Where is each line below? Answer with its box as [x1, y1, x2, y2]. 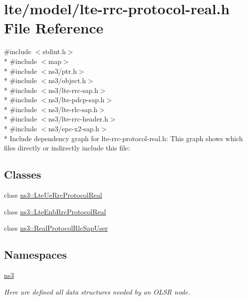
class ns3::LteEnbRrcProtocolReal [4, 206, 106, 216]
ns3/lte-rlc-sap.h [48, 104, 97, 114]
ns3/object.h [48, 75, 86, 86]
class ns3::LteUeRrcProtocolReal [4, 190, 102, 200]
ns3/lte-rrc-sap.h [48, 85, 98, 95]
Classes [4, 167, 41, 182]
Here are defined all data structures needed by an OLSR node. [4, 286, 190, 297]
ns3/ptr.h [48, 65, 77, 76]
